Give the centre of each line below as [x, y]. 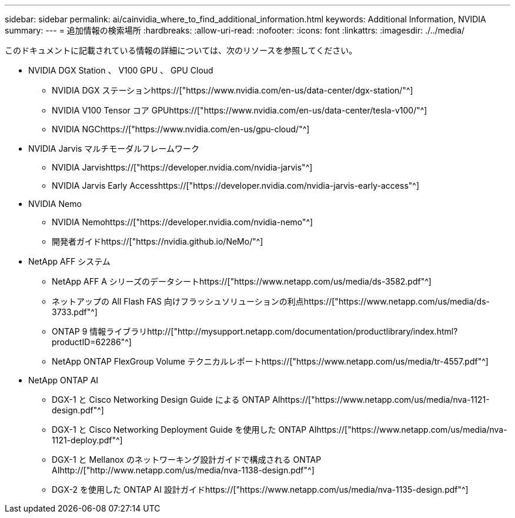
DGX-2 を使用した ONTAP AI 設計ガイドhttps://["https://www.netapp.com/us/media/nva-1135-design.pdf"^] [260, 489]
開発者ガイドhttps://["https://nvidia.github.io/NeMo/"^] [158, 241]
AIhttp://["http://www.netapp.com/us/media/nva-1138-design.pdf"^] [183, 470]
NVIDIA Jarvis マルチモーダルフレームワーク [114, 148]
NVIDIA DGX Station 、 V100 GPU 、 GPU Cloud [121, 70]
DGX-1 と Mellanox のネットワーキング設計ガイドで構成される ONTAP [187, 459]
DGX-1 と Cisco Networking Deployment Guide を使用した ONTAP [179, 430]
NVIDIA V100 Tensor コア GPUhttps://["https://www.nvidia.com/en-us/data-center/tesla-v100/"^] [240, 110]
